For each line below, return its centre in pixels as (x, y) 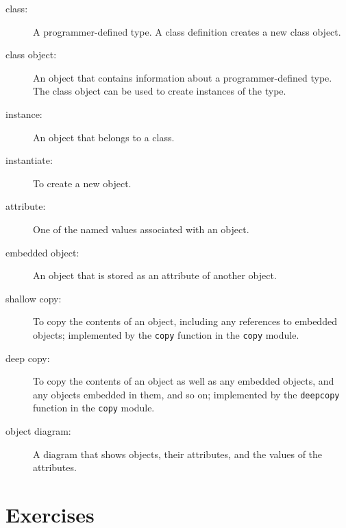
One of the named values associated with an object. (141, 229)
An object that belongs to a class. (104, 137)
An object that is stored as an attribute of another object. (155, 275)
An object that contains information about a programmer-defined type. (183, 77)
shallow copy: (34, 298)
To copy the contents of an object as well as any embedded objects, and (184, 381)
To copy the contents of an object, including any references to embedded (185, 321)
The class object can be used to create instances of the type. (160, 91)
